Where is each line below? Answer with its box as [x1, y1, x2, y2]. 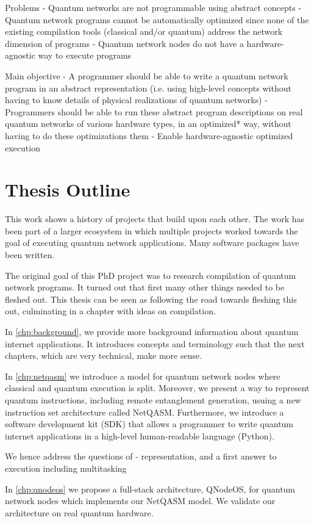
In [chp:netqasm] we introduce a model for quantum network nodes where [5, 369, 280, 382]
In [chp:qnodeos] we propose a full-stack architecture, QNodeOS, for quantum [5, 482, 296, 495]
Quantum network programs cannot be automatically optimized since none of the [5, 13, 309, 26]
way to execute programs [38, 49, 132, 62]
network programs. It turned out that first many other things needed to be [5, 281, 285, 294]
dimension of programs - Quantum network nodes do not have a [5, 37, 244, 49]
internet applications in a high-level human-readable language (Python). [5, 429, 274, 442]
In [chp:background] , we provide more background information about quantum [5, 325, 299, 337]
